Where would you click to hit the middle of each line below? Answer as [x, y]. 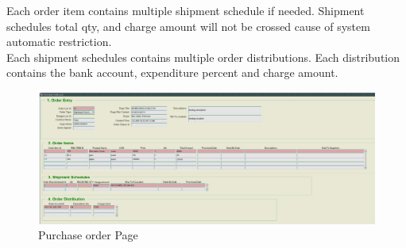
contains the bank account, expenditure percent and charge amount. [172, 72]
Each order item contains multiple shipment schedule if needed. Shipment [186, 10]
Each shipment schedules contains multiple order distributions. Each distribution [203, 57]
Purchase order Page [88, 235]
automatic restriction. [59, 42]
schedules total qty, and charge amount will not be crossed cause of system [188, 26]
